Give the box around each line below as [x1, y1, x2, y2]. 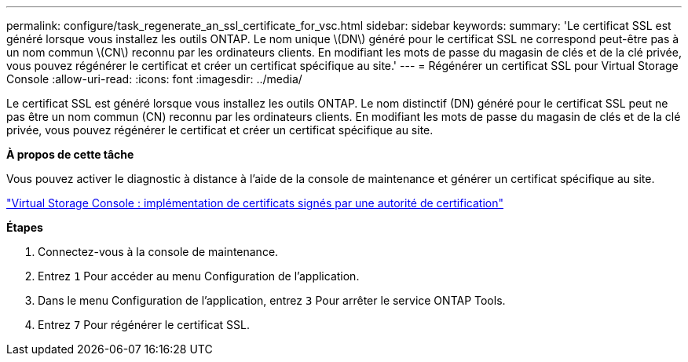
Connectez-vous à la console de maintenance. [38, 245, 279, 258]
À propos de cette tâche [6, 148, 134, 161]
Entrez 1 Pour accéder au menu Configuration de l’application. [38, 269, 360, 283]
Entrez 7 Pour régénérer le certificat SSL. [38, 318, 250, 331]
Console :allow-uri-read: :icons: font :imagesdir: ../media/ [6, 72, 302, 86]
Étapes [6, 221, 43, 234]
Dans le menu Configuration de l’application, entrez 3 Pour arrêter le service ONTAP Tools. [38, 294, 506, 307]
